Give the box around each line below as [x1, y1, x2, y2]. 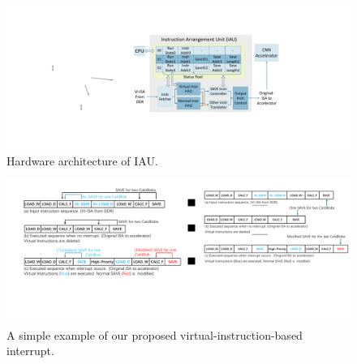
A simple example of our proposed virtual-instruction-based [6, 326, 303, 343]
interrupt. [6, 342, 54, 359]
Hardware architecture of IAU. [6, 152, 158, 169]
